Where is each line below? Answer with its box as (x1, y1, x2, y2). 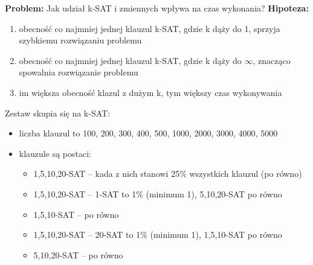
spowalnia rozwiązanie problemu (19, 66, 138, 78)
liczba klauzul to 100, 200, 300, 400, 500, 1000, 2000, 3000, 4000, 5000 (19, 127, 278, 139)
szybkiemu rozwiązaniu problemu (19, 34, 142, 46)
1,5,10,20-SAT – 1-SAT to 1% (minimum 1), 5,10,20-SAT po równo (33, 187, 282, 200)
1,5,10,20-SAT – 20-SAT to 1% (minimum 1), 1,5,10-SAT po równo (33, 228, 282, 241)
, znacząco (253, 54, 291, 66)
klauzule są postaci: (19, 147, 91, 159)
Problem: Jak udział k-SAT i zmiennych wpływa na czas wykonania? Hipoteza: (5, 2, 309, 14)
